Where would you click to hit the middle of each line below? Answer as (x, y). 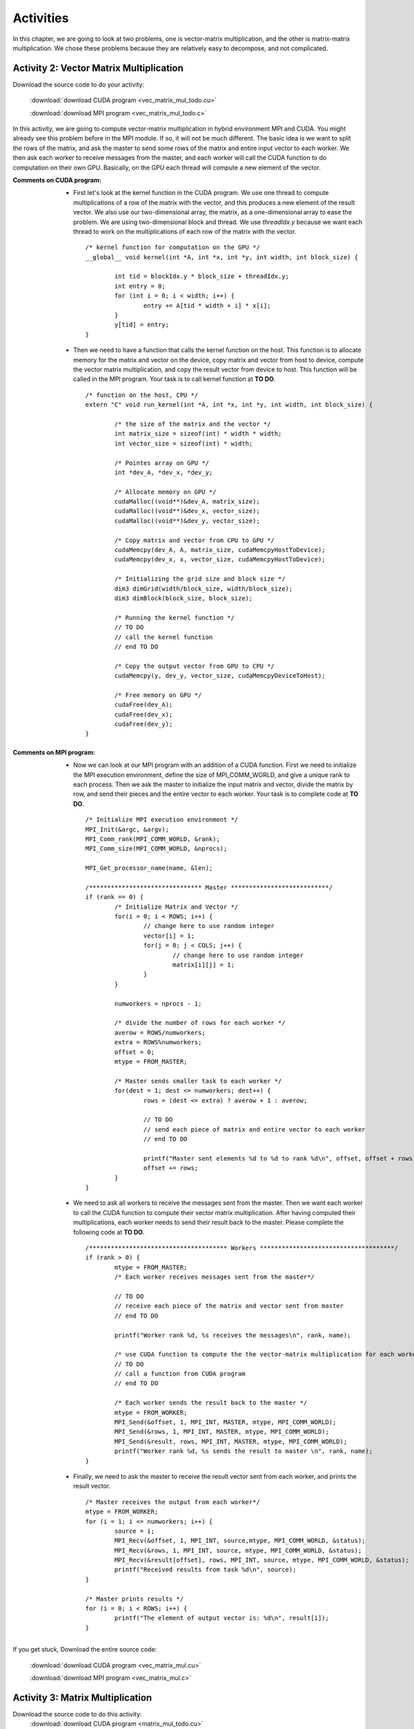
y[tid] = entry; (141, 325)
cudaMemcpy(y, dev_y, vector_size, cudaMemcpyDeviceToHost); (220, 676)
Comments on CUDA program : (57, 180)
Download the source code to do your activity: (79, 84)
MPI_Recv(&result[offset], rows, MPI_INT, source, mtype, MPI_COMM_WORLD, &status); (262, 1560)
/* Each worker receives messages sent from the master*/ (215, 1277)
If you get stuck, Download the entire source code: (85, 1649)
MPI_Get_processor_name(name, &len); (149, 868)
